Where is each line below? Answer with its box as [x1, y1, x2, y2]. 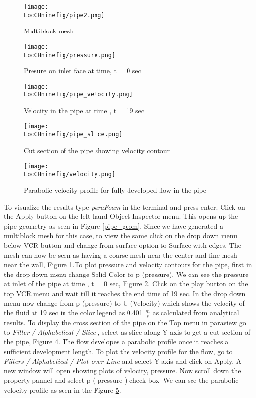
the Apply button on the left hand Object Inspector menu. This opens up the [4, 211, 238, 221]
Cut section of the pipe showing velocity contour [24, 145, 170, 155]
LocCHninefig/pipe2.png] [24, 11, 105, 19]
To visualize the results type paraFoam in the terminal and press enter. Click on [4, 201, 245, 212]
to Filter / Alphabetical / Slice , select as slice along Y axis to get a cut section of [4, 327, 251, 337]
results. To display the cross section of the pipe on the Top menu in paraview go [4, 317, 246, 327]
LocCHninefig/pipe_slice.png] [24, 131, 123, 138]
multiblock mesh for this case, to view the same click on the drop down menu [4, 230, 237, 241]
